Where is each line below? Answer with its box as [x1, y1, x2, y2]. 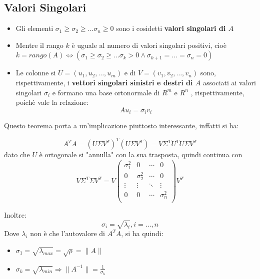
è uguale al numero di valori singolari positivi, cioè [71, 39, 226, 50]
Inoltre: [4, 210, 26, 220]
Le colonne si [15, 67, 56, 78]
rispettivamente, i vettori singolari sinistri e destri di [15, 77, 193, 87]
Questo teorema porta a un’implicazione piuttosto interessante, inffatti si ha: [4, 120, 239, 131]
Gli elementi [15, 23, 53, 33]
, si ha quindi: [121, 228, 163, 239]
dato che [4, 149, 30, 160]
